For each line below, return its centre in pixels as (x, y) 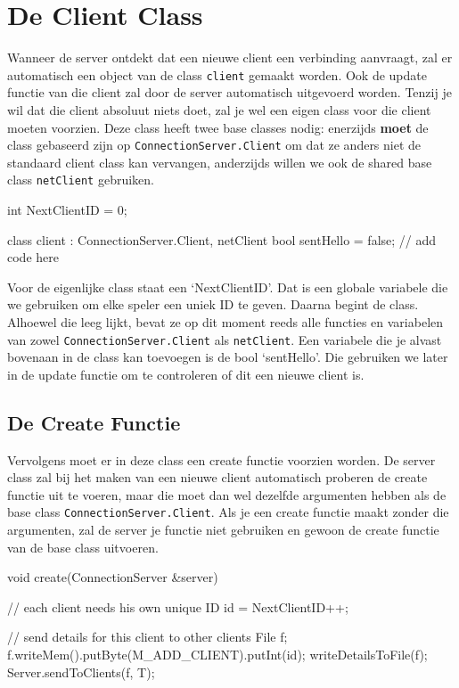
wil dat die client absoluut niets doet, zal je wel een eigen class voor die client (219, 109)
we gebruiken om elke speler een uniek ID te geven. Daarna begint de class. (213, 304)
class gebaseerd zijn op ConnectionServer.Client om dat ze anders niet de (214, 145)
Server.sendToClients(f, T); (81, 672)
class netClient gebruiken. (81, 180)
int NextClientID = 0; (67, 210)
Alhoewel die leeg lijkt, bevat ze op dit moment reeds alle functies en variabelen (225, 322)
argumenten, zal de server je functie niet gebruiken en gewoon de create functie (223, 530)
